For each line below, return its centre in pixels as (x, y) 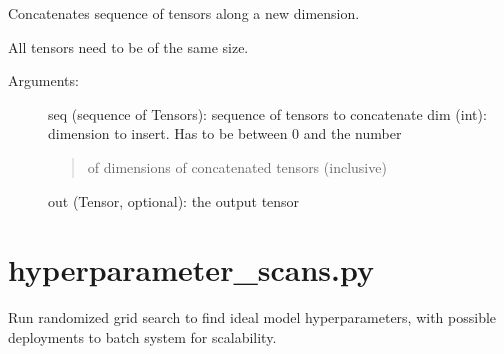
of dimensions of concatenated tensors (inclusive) (237, 166)
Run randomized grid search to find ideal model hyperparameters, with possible (252, 317)
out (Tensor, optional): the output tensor (174, 200)
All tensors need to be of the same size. (128, 46)
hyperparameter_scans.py (191, 269)
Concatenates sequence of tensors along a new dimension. (184, 13)
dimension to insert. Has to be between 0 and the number (225, 133)
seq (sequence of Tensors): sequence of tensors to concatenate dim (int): (267, 113)
